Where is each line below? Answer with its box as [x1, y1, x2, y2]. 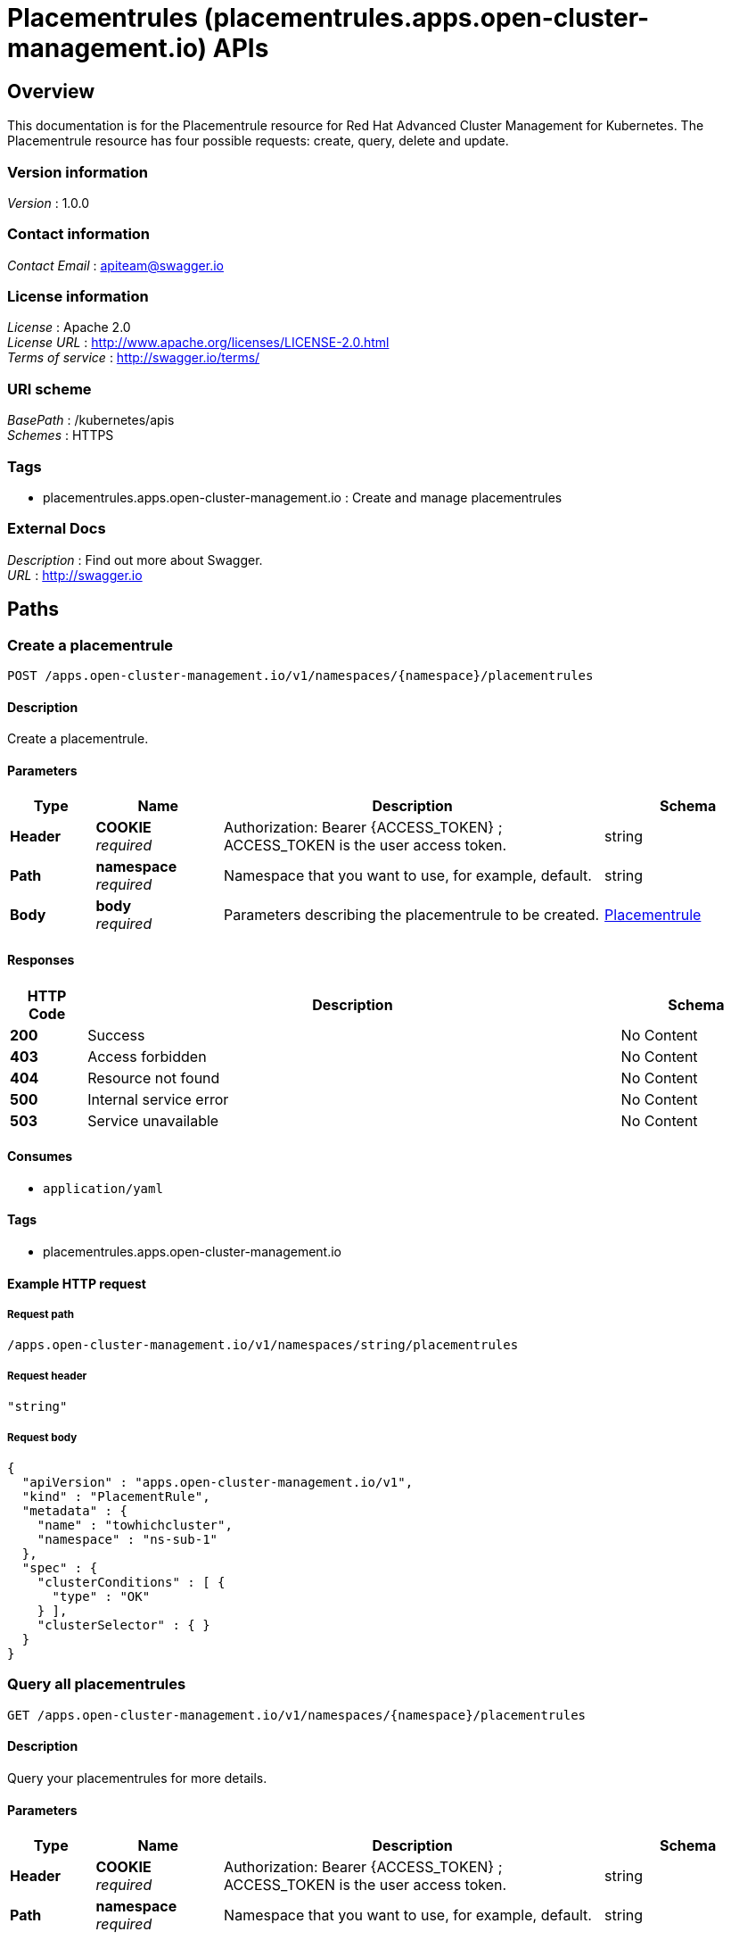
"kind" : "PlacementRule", [21, 1488, 210, 1504]
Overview [7, 79, 95, 103]
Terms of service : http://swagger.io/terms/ [7, 350, 260, 366]
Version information [7, 162, 148, 181]
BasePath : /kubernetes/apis [7, 412, 175, 428]
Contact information [7, 225, 151, 244]
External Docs [7, 519, 106, 538]
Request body [7, 1430, 78, 1444]
